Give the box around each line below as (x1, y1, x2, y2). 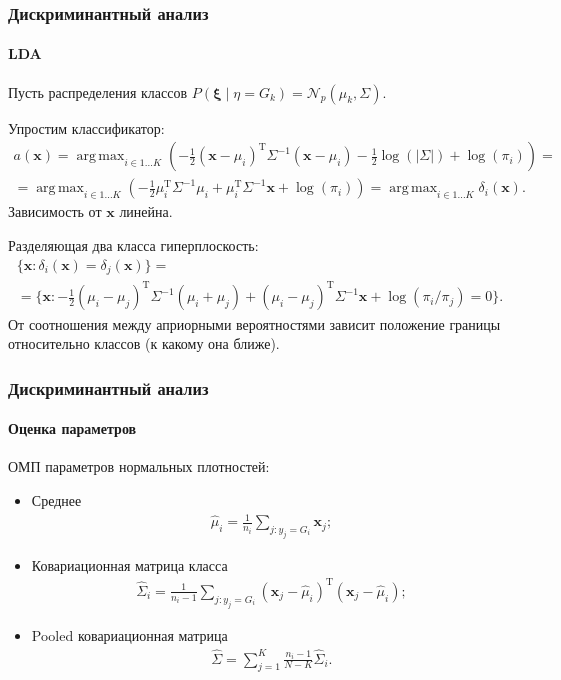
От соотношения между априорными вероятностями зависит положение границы (8, 313, 501, 334)
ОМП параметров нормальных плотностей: (8, 456, 270, 477)
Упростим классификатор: (8, 117, 165, 138)
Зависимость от (8, 201, 102, 222)
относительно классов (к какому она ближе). (8, 333, 280, 354)
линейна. (119, 201, 173, 222)
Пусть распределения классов (8, 81, 188, 102)
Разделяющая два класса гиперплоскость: (8, 234, 259, 255)
